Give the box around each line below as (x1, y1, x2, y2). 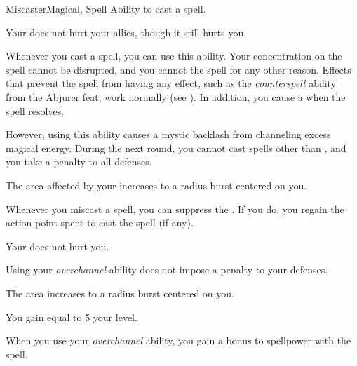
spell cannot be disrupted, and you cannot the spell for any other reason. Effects (6, 62, 351, 76)
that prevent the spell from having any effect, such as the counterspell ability (6, 76, 337, 90)
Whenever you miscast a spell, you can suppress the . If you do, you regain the (6, 201, 344, 216)
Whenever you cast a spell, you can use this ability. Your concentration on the (6, 48, 342, 63)
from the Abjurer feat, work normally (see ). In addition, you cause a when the (6, 89, 346, 104)
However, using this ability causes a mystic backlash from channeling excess (6, 127, 331, 142)
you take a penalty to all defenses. (6, 154, 152, 169)
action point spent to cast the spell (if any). (6, 215, 194, 230)
